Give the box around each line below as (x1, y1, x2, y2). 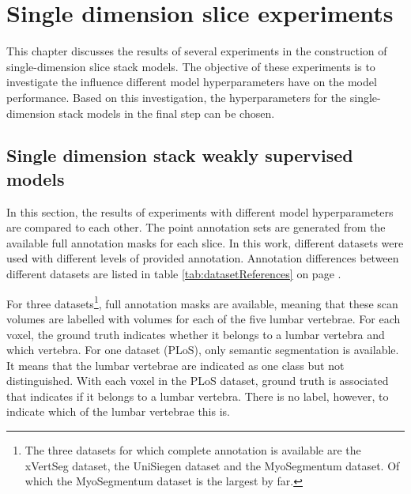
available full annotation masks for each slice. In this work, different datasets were (6, 234, 404, 251)
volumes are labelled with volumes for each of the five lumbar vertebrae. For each (6, 310, 401, 326)
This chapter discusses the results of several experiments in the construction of (6, 43, 387, 59)
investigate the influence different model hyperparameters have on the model (6, 74, 377, 90)
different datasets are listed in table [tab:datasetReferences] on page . (6, 266, 341, 282)
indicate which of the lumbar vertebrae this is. (6, 403, 230, 420)
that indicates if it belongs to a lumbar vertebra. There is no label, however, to (6, 387, 389, 404)
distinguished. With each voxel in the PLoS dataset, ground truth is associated (6, 372, 389, 389)
